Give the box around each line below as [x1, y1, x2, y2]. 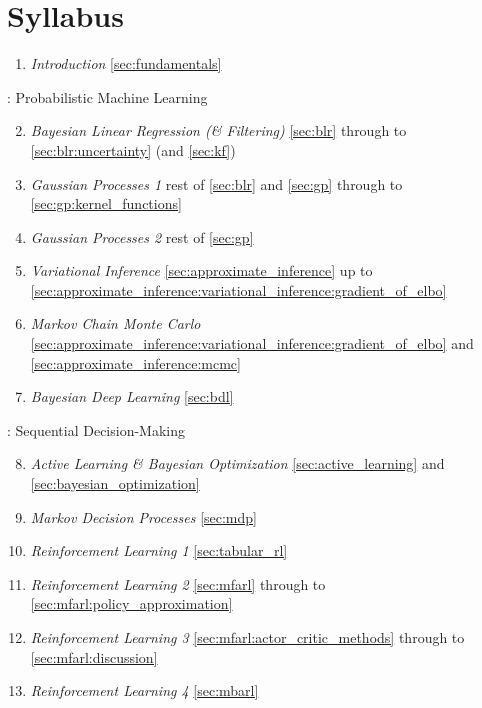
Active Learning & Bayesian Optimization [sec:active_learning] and [30, 453, 445, 474]
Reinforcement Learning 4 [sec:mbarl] [30, 680, 259, 701]
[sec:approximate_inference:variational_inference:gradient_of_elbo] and [30, 333, 474, 354]
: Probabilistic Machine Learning [7, 86, 208, 107]
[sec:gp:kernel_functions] [30, 193, 182, 214]
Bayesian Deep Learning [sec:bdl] [30, 386, 234, 407]
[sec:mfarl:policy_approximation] [30, 593, 233, 614]
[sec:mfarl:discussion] [30, 646, 158, 667]
